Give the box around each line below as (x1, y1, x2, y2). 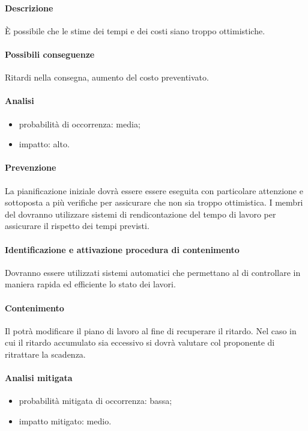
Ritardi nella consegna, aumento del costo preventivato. (5, 71, 209, 84)
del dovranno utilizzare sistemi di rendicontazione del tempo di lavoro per (5, 207, 276, 220)
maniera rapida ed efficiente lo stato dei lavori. (5, 278, 176, 290)
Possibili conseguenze (5, 47, 95, 60)
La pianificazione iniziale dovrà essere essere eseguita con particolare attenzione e (5, 184, 303, 197)
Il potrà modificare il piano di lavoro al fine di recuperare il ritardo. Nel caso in (5, 324, 297, 337)
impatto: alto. (19, 138, 70, 150)
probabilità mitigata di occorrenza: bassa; (19, 394, 172, 407)
